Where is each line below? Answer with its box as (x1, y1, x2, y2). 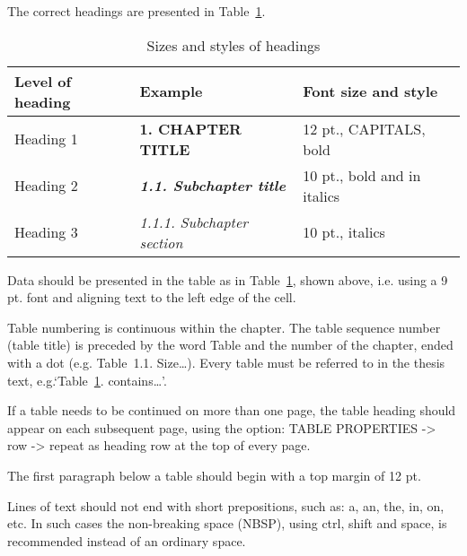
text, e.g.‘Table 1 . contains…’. (7, 370, 167, 389)
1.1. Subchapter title (139, 175, 286, 196)
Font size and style (303, 81, 438, 102)
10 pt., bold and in (303, 164, 421, 186)
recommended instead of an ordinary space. (7, 531, 246, 550)
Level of (14, 70, 72, 91)
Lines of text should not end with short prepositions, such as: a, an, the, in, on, (7, 496, 445, 515)
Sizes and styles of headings (146, 34, 321, 56)
